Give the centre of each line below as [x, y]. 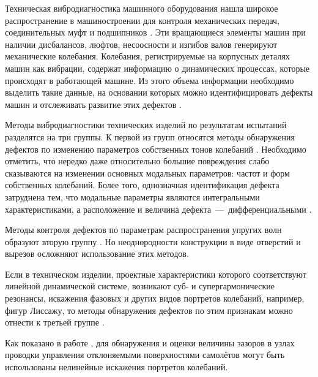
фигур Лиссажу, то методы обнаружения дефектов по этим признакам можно [149, 310]
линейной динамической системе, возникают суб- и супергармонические [140, 286]
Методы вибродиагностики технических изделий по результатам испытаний [146, 125]
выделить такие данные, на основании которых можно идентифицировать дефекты [159, 92]
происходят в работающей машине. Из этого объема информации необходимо [150, 80]
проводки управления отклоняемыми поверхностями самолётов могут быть [145, 355]
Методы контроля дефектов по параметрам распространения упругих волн [143, 230]
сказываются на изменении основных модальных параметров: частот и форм [147, 173]
